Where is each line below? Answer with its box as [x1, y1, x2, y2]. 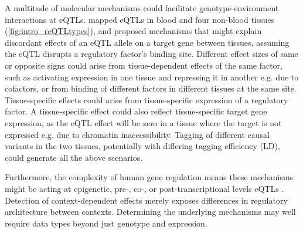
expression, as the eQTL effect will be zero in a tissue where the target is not [5, 116, 282, 129]
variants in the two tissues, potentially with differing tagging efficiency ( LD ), [5, 140, 280, 152]
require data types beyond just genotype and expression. [5, 217, 207, 229]
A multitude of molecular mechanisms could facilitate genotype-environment [5, 2, 279, 13]
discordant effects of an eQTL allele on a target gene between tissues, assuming [5, 36, 290, 48]
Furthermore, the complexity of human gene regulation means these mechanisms [5, 171, 294, 183]
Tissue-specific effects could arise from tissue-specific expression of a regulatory [5, 93, 288, 106]
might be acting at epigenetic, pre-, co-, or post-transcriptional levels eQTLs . [5, 182, 284, 194]
